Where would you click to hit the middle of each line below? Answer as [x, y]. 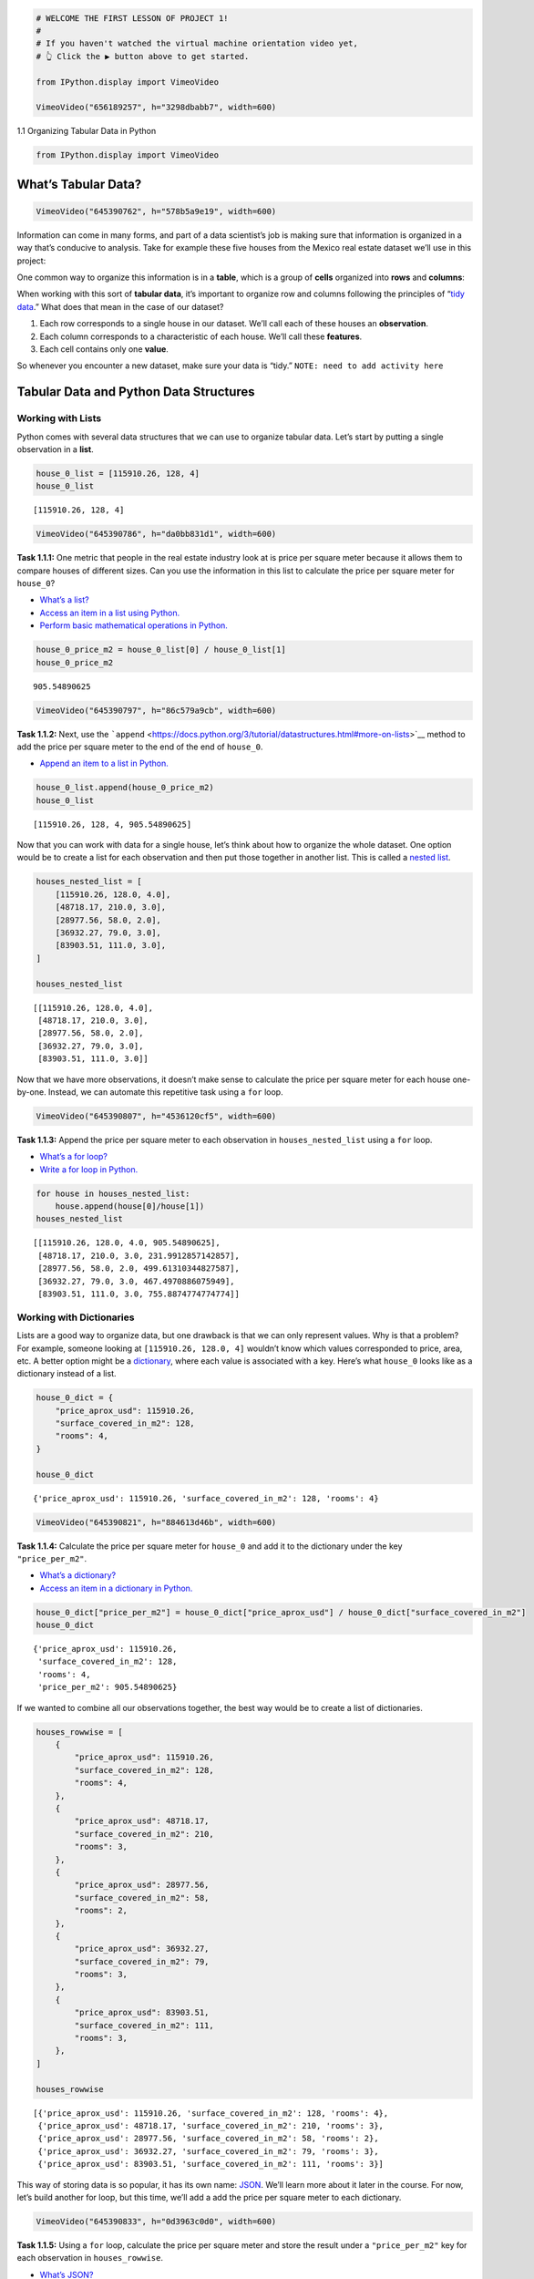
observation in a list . [56, 449]
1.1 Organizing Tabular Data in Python [87, 131]
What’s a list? [65, 600]
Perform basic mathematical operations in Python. [133, 625]
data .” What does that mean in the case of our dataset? [120, 306]
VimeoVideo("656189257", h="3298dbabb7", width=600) [156, 108]
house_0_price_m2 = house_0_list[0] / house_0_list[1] [161, 650]
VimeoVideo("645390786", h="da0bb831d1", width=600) [156, 534]
